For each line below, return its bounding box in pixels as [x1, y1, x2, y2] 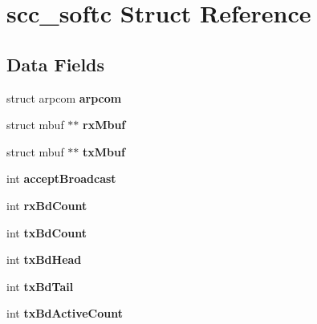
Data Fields [6, 51, 105, 76]
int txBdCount [6, 224, 87, 241]
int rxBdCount [6, 196, 87, 213]
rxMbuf [83, 116, 126, 133]
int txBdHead [6, 251, 82, 268]
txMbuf [83, 143, 125, 160]
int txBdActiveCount [6, 305, 123, 322]
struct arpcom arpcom [6, 89, 122, 106]
